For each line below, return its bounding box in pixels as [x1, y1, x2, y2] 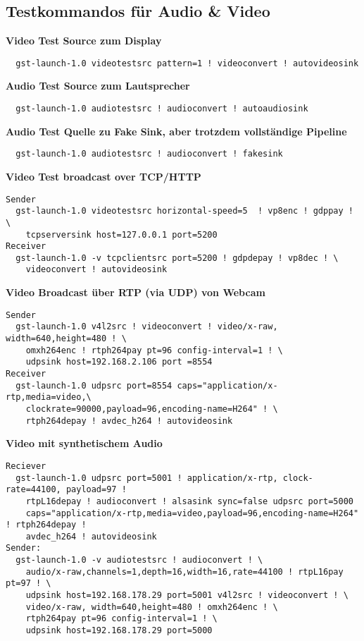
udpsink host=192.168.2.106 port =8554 [25, 357, 213, 367]
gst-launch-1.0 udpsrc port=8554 [15, 380, 172, 391]
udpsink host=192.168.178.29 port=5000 [25, 625, 213, 636]
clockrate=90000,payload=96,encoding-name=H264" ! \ [25, 403, 278, 414]
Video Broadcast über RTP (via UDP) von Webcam [6, 285, 265, 300]
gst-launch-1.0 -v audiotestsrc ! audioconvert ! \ [15, 555, 263, 566]
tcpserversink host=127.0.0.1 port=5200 [25, 229, 218, 240]
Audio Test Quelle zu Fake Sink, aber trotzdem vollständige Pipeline [6, 123, 347, 138]
